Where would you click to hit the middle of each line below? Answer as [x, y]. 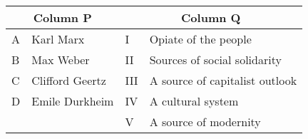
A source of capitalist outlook [223, 80]
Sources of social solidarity [215, 60]
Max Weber [61, 60]
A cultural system [194, 101]
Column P [62, 17]
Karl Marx [58, 39]
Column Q [211, 17]
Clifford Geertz [69, 80]
